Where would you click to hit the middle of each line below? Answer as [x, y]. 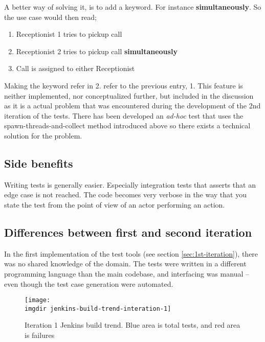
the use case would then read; [51, 17]
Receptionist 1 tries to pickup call [69, 34]
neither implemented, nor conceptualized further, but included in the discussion [129, 95]
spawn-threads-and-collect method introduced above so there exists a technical [127, 126]
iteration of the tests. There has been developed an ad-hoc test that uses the [124, 115]
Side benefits [39, 163]
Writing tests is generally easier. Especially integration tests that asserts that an [130, 184]
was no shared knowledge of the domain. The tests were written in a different [125, 264]
